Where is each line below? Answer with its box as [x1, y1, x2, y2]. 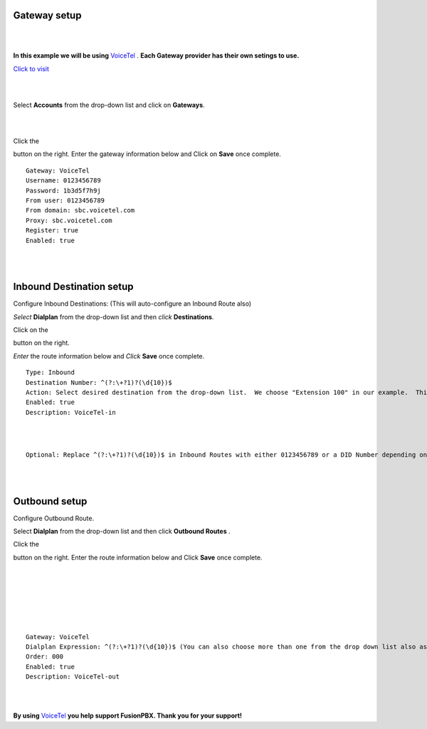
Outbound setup [13, 495, 88, 507]
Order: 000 [26, 653, 64, 661]
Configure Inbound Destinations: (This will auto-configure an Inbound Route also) [13, 299, 252, 308]
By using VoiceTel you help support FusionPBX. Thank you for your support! [13, 711, 242, 720]
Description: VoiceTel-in [26, 408, 117, 416]
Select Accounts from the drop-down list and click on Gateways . [13, 100, 206, 109]
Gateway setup [13, 9, 82, 21]
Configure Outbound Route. [13, 514, 95, 522]
